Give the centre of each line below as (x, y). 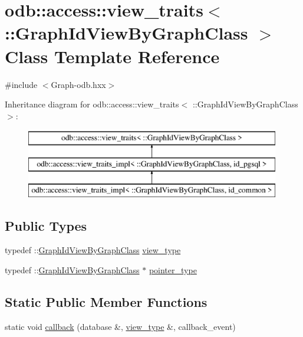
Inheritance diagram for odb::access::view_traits (92, 104)
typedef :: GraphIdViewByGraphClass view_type (93, 250)
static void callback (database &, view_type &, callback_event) (120, 326)
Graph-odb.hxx (78, 84)
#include (21, 84)
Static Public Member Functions (106, 302)
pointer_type (173, 270)
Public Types (46, 225)
